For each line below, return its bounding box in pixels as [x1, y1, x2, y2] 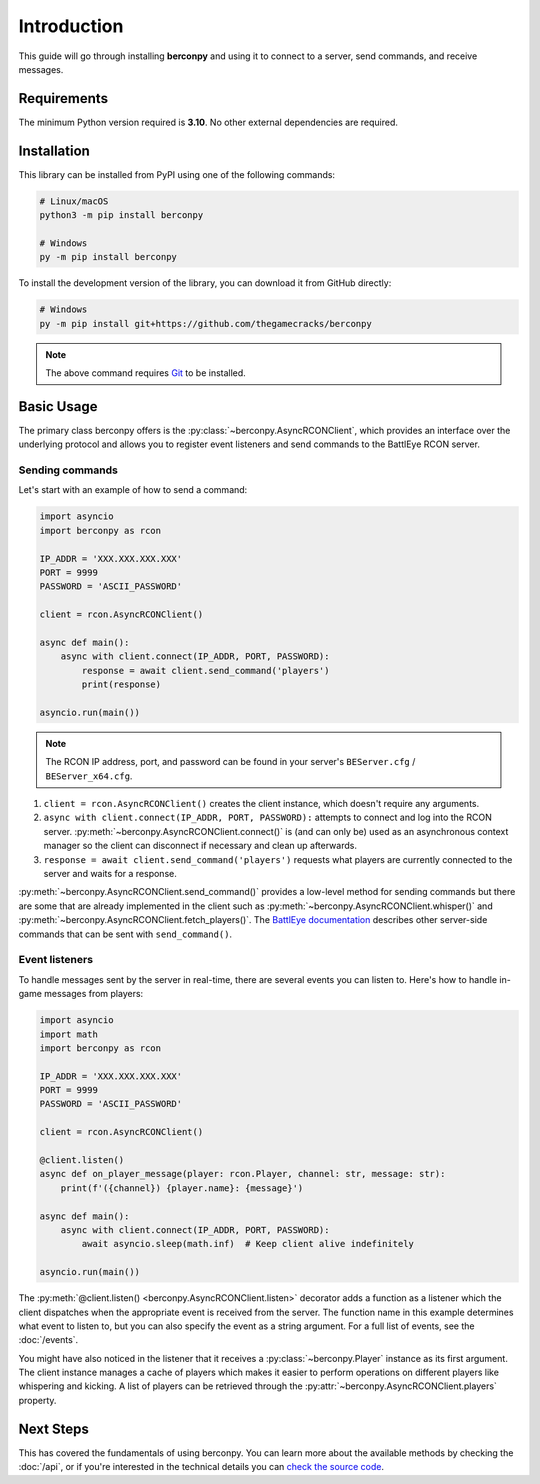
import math [39, 1028, 99, 1040]
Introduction [18, 15, 124, 37]
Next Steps [18, 1420, 89, 1437]
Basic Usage [18, 398, 98, 415]
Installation [18, 142, 90, 159]
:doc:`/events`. [18, 1334, 79, 1346]
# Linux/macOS [39, 195, 109, 207]
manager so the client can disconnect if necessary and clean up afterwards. [43, 840, 357, 852]
